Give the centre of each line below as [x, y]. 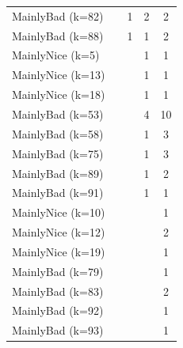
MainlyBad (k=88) [58, 35]
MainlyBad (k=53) [58, 113]
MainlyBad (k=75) [58, 153]
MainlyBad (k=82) [58, 15]
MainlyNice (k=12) [59, 232]
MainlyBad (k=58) [58, 133]
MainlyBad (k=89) [58, 173]
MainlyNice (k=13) [59, 75]
